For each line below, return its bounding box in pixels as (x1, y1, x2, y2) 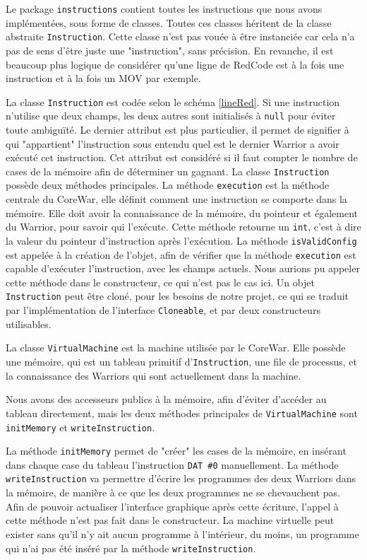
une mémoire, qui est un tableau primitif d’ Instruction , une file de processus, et (6, 354, 358, 368)
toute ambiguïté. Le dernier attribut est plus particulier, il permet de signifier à (6, 122, 349, 136)
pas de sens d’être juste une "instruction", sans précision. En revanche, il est (6, 42, 334, 57)
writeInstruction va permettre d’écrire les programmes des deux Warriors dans (6, 471, 356, 486)
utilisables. (6, 316, 52, 331)
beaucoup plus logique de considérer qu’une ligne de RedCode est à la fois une (6, 57, 344, 71)
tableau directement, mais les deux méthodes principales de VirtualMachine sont (6, 405, 358, 420)
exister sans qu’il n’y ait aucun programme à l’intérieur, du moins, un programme (6, 526, 359, 541)
